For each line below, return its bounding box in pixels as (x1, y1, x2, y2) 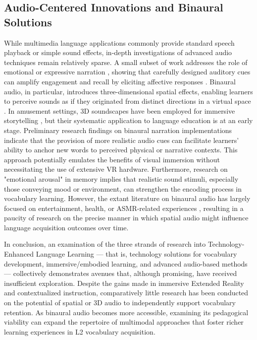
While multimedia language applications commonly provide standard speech (4, 37, 235, 48)
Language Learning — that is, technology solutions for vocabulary (36, 249, 237, 259)
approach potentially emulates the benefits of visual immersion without (4, 154, 220, 164)
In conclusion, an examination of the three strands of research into (4, 239, 206, 249)
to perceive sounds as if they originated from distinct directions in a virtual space (4, 96, 251, 106)
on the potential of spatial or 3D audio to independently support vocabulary (4, 297, 236, 308)
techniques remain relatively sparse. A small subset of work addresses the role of (4, 57, 248, 67)
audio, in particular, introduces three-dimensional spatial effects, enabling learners (4, 86, 253, 96)
